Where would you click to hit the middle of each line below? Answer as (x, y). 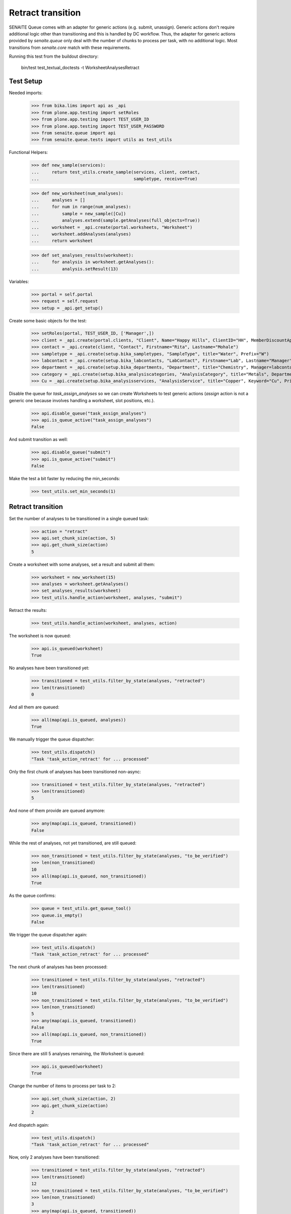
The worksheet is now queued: (40, 636)
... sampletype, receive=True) (114, 179)
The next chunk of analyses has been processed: (58, 967)
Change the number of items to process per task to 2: (63, 1086)
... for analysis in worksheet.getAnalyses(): (93, 262)
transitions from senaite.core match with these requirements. (70, 47)
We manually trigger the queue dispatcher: (52, 739)
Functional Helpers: (28, 152)
